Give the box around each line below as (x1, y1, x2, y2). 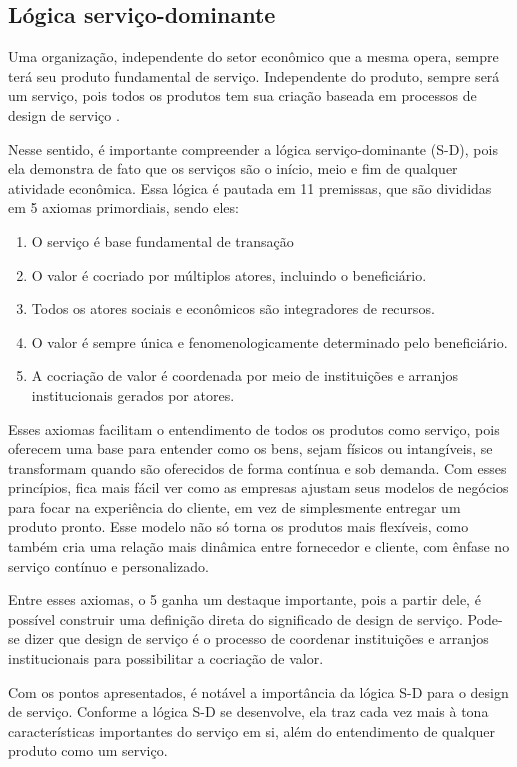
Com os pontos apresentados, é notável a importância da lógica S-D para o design (8, 681, 509, 702)
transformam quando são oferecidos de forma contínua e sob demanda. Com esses (8, 457, 507, 478)
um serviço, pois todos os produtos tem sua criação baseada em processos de (8, 85, 477, 106)
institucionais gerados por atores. (31, 384, 235, 405)
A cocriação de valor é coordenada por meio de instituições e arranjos (31, 365, 459, 386)
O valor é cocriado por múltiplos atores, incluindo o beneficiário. (31, 264, 427, 285)
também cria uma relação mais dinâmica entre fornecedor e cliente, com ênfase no (8, 536, 510, 557)
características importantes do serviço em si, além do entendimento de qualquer (8, 720, 496, 741)
